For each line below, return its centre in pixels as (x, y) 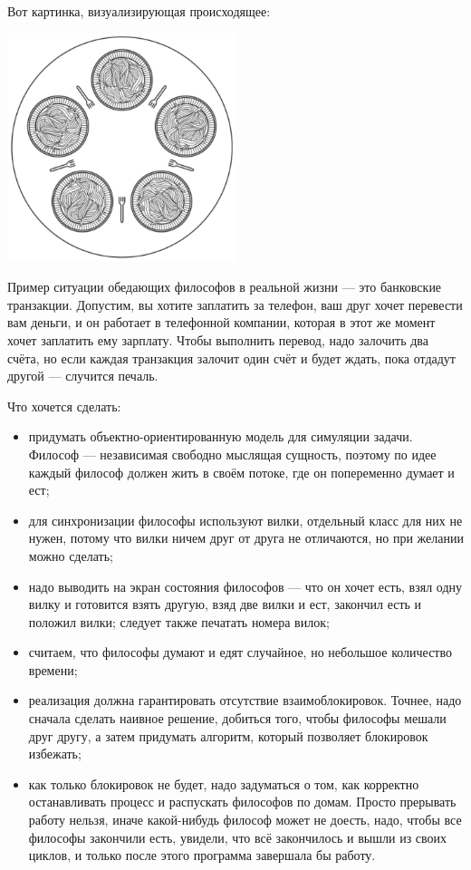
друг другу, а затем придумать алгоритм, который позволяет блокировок (228, 735)
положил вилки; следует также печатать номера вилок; (179, 621)
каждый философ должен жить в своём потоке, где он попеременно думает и (241, 472)
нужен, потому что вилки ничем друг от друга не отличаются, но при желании (246, 538)
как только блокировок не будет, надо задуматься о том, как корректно (224, 783)
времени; (53, 669)
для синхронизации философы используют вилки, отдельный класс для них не (245, 520)
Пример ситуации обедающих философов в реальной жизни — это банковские (225, 287)
